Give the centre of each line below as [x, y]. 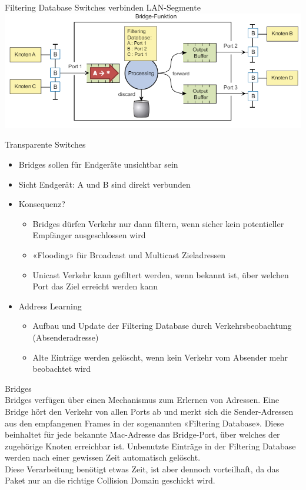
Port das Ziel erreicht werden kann [95, 286]
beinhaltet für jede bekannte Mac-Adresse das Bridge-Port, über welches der [142, 434]
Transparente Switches [45, 144]
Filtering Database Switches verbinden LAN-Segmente [103, 7]
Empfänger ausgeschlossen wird [89, 235]
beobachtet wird [62, 369]
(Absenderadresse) [66, 337]
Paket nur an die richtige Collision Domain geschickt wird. [110, 480]
